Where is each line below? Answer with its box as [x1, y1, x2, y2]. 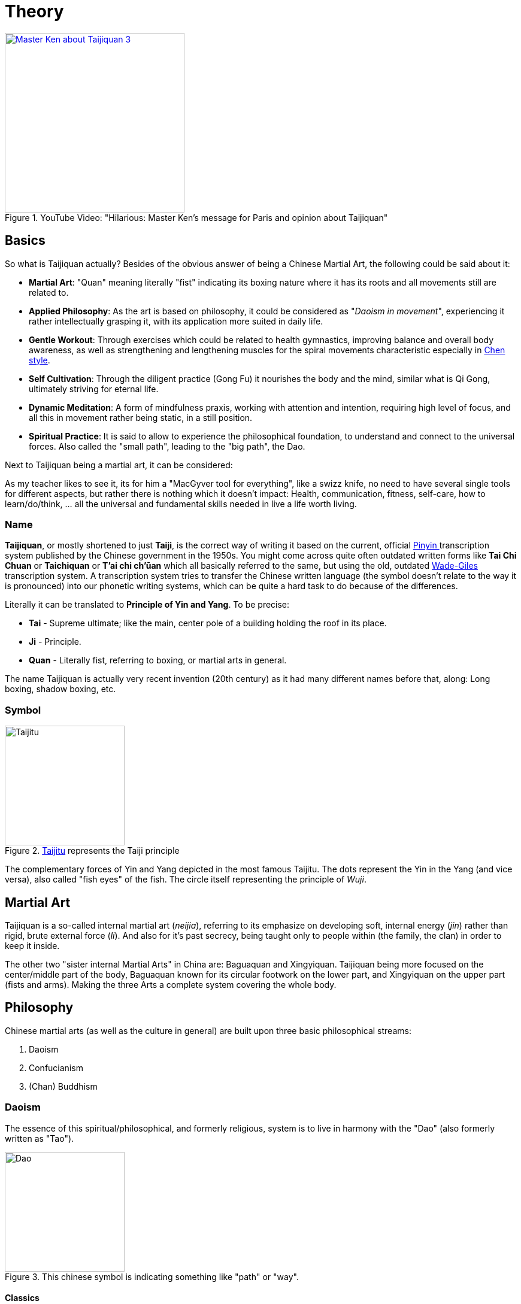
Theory [5, 1, 64, 22]
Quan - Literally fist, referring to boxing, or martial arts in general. [29, 655, 287, 666]
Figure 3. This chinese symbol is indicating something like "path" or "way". [5, 1271, 299, 1282]
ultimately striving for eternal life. [29, 383, 159, 394]
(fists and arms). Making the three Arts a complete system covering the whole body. [5, 979, 337, 990]
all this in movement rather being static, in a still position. [29, 412, 253, 423]
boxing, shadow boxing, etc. [5, 684, 116, 695]
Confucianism [29, 1062, 83, 1073]
